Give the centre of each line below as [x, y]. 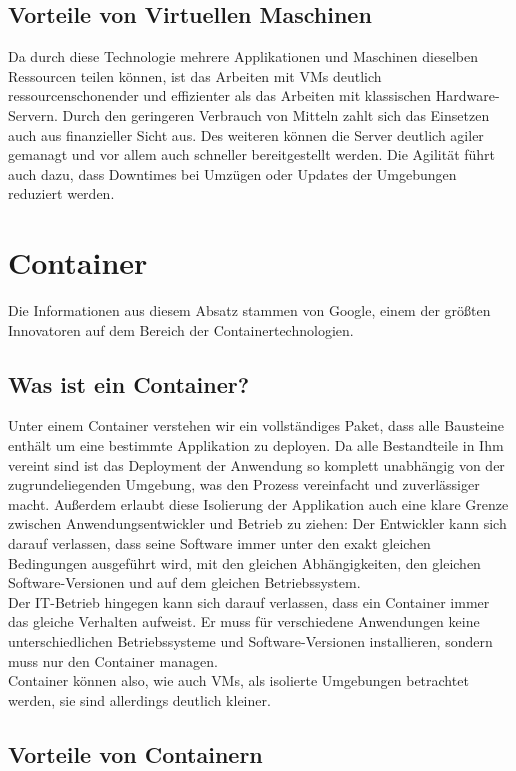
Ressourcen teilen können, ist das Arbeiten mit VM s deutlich [195, 75]
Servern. [33, 114]
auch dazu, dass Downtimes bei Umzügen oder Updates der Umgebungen [232, 173]
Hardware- [467, 95]
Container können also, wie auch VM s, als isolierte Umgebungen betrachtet [238, 680]
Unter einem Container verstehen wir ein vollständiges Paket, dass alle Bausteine [256, 425]
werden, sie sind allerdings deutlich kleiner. [139, 699]
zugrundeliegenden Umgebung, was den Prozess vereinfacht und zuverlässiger [244, 484]
